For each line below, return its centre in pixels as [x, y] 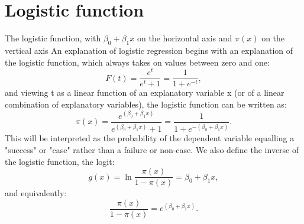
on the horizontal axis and [185, 38]
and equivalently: [36, 193]
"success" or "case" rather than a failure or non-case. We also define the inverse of [152, 149]
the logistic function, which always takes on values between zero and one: [137, 62]
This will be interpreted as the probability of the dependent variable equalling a [150, 138]
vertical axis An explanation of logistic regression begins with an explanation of [149, 50]
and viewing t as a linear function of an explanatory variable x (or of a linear [145, 92]
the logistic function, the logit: [60, 161]
